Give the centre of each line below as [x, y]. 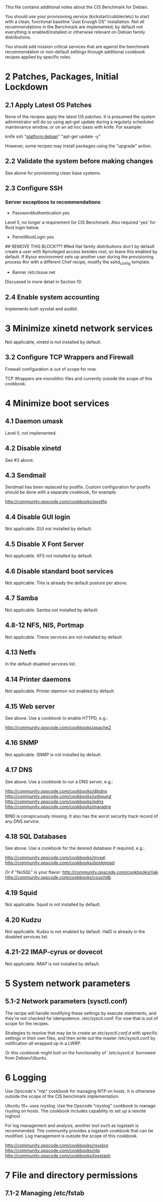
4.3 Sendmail [26, 475]
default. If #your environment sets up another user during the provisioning [79, 257]
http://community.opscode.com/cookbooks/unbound [58, 796]
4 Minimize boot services [57, 403]
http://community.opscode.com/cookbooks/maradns [58, 806]
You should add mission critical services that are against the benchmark [77, 47]
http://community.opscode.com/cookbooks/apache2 [58, 727]
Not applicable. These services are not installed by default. [64, 637]
